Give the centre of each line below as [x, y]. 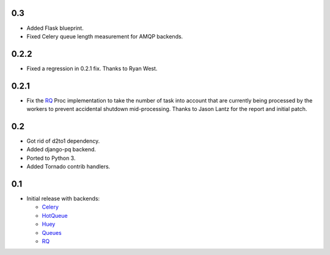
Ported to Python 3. [51, 158]
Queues [52, 232]
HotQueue [55, 215]
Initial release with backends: [63, 199]
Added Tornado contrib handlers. [68, 167]
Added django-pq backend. [61, 149]
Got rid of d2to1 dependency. [63, 141]
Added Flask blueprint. [55, 28]
